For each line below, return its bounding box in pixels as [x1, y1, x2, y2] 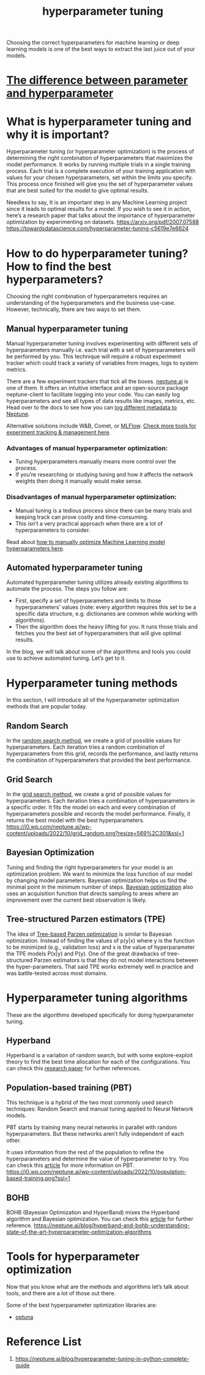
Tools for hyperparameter [6, 1250, 140, 1264]
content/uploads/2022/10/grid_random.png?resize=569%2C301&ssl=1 [6, 830, 185, 837]
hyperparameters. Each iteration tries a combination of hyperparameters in [6, 797, 195, 805]
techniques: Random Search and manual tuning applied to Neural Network [6, 1105, 194, 1113]
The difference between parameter [6, 74, 188, 87]
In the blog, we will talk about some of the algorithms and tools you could [6, 648, 191, 656]
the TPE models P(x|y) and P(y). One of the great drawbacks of [6, 949, 166, 957]
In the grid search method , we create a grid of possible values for [6, 791, 171, 798]
